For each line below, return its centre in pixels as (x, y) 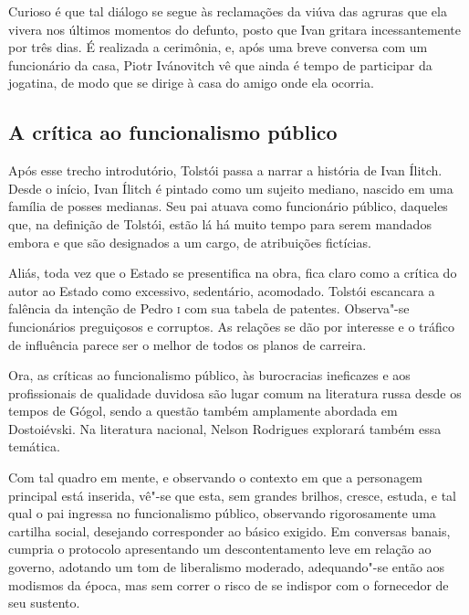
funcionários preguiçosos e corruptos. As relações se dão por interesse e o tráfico (232, 326)
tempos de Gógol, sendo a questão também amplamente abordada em (203, 411)
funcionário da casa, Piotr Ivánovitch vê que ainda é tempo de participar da (220, 64)
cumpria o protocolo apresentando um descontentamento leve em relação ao (220, 549)
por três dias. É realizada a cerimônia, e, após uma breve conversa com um (218, 47)
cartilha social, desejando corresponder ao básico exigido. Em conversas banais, (229, 530)
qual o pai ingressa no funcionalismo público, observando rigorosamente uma (222, 513)
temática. (34, 446)
